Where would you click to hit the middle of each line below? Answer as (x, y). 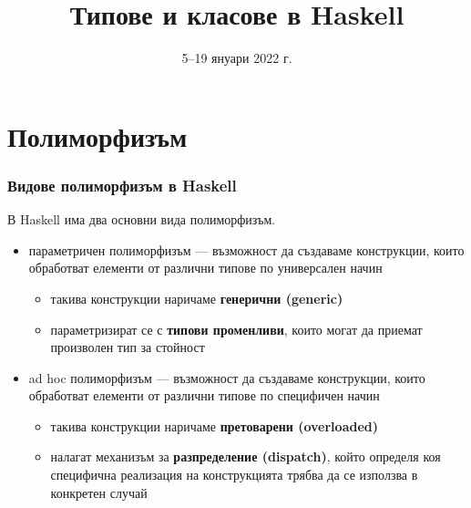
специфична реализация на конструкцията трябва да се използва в (234, 475)
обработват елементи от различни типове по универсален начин (205, 268)
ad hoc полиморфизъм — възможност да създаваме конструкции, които (227, 377)
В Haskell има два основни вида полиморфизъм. (142, 219)
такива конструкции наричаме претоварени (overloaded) (214, 425)
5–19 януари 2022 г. (237, 58)
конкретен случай (99, 492)
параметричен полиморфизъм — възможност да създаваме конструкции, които (246, 249)
